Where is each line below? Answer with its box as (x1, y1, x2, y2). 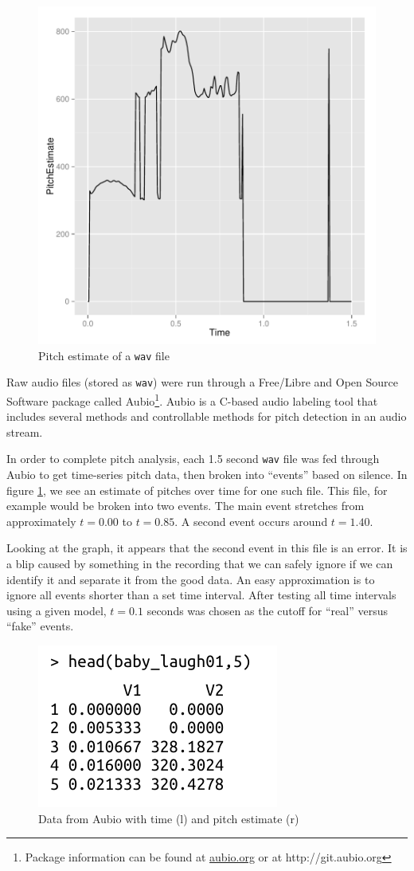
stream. (6, 423, 43, 440)
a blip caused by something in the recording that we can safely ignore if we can (6, 555, 393, 571)
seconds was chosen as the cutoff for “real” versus (146, 602, 389, 618)
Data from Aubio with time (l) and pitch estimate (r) (38, 810, 299, 826)
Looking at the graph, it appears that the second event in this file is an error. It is (6, 539, 408, 556)
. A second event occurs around (174, 512, 328, 529)
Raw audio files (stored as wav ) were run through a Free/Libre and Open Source (6, 374, 398, 390)
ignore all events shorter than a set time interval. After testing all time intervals (6, 587, 396, 603)
